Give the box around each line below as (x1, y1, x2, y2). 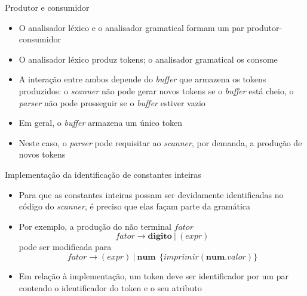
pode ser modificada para (19, 240, 112, 253)
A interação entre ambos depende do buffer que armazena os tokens (19, 73, 266, 85)
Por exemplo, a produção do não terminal (19, 220, 171, 232)
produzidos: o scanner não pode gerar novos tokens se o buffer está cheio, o (19, 84, 294, 97)
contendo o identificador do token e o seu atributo (19, 281, 202, 294)
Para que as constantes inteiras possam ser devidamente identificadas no (19, 188, 284, 201)
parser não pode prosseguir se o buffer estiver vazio (19, 96, 205, 109)
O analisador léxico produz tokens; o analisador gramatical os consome (19, 53, 278, 65)
